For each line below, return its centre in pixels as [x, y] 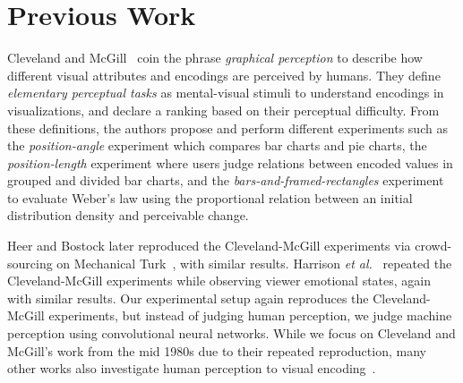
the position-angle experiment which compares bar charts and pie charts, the [217, 145]
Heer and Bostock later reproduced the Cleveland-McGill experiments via [209, 246]
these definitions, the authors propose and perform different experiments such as [227, 128]
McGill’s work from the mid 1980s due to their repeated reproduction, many [217, 350]
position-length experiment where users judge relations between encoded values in [230, 162]
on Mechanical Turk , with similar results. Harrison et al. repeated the [254, 263]
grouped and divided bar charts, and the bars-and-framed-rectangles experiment [226, 180]
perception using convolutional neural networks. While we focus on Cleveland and [231, 333]
